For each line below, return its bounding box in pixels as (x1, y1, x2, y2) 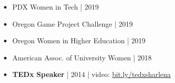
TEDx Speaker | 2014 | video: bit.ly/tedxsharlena (12, 69, 171, 79)
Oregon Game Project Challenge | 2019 (12, 18, 133, 29)
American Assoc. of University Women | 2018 (12, 52, 152, 62)
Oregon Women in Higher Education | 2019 (12, 35, 145, 46)
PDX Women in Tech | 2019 (12, 2, 99, 12)
